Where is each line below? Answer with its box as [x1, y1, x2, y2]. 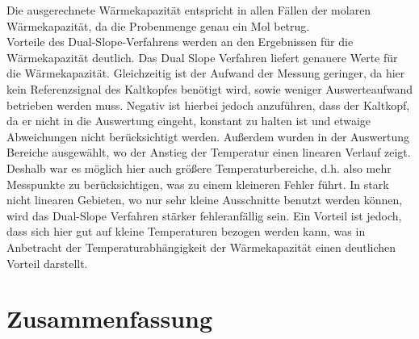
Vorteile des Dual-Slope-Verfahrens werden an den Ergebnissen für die [6, 33, 354, 50]
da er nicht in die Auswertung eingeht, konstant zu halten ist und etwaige [6, 112, 371, 129]
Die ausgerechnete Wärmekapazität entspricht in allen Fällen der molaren [6, 2, 371, 18]
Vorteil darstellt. [6, 254, 88, 271]
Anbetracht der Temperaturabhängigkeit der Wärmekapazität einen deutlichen [6, 238, 396, 255]
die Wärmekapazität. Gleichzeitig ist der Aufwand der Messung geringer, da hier [6, 65, 405, 82]
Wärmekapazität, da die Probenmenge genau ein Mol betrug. [6, 17, 310, 34]
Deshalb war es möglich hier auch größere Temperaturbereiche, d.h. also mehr [6, 159, 392, 176]
